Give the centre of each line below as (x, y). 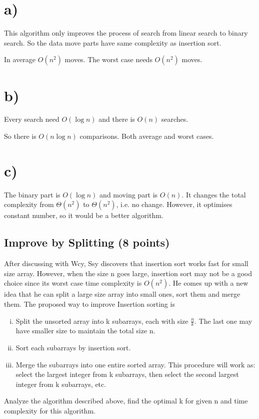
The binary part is (32, 194)
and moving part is (129, 194)
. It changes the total (214, 194)
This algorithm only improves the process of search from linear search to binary (126, 33)
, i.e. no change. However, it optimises (174, 204)
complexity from (29, 204)
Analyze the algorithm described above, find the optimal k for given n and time (126, 401)
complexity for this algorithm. (50, 410)
